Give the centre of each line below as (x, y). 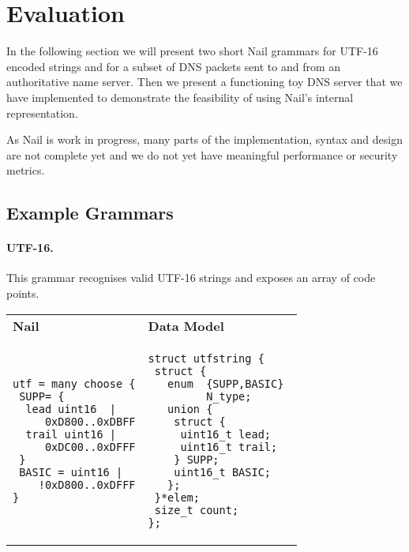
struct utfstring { (206, 358)
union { (190, 409)
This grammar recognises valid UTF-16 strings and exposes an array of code (191, 278)
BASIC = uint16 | (71, 472)
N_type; (229, 396)
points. (23, 293)
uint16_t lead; (226, 434)
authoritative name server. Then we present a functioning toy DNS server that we (204, 82)
